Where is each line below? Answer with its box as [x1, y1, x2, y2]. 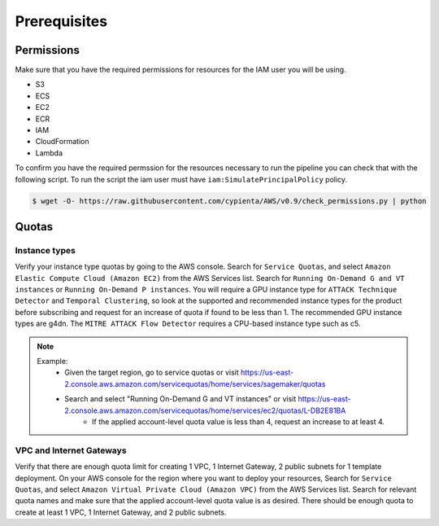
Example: [37, 357, 68, 366]
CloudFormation [35, 137, 89, 147]
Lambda [35, 147, 63, 158]
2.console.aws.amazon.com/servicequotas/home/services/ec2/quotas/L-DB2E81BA [64, 405, 346, 415]
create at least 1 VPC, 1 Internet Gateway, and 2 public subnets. [15, 507, 227, 517]
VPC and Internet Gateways [15, 445, 127, 456]
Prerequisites [15, 12, 108, 30]
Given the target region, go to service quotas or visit [64, 367, 239, 378]
